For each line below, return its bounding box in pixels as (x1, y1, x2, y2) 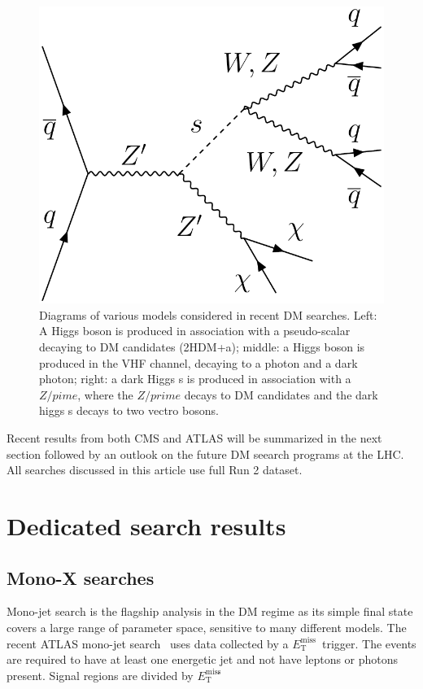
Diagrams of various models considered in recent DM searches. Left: (39, 306, 377, 323)
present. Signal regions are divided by (7, 666, 194, 683)
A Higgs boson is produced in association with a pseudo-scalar (39, 322, 351, 339)
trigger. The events (321, 634, 416, 652)
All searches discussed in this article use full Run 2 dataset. (7, 461, 303, 478)
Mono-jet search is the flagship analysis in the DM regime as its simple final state (7, 603, 413, 620)
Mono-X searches (7, 565, 155, 590)
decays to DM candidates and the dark (184, 386, 378, 403)
